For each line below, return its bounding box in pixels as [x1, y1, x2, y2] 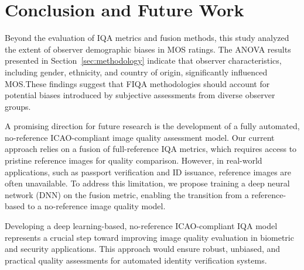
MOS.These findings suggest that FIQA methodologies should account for [5, 77, 270, 89]
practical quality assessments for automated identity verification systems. [5, 254, 267, 266]
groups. [5, 100, 31, 112]
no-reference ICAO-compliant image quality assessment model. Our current [5, 131, 275, 143]
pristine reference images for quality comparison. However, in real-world [5, 154, 262, 167]
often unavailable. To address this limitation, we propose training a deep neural [5, 177, 290, 189]
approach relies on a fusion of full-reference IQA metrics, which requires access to [5, 143, 297, 155]
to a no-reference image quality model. [27, 200, 166, 212]
